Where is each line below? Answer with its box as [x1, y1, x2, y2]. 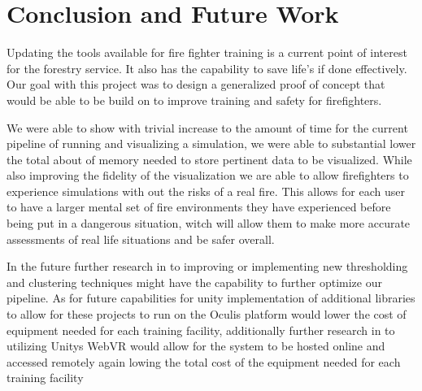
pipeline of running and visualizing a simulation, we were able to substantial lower [7, 135, 416, 152]
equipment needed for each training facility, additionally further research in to [7, 321, 395, 338]
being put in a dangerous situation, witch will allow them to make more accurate [7, 215, 411, 232]
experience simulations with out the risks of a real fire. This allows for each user [7, 182, 405, 199]
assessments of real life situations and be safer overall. [7, 230, 275, 247]
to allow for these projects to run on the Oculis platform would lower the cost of [7, 306, 407, 323]
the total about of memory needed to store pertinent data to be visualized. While [7, 150, 412, 167]
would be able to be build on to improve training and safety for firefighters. [7, 91, 382, 108]
